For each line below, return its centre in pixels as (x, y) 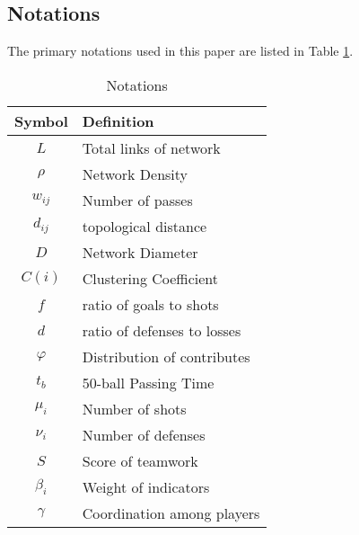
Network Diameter (140, 252)
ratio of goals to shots (150, 304)
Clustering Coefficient (150, 278)
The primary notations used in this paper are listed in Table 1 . (180, 51)
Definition (118, 120)
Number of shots (134, 408)
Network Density (135, 174)
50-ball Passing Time (148, 382)
